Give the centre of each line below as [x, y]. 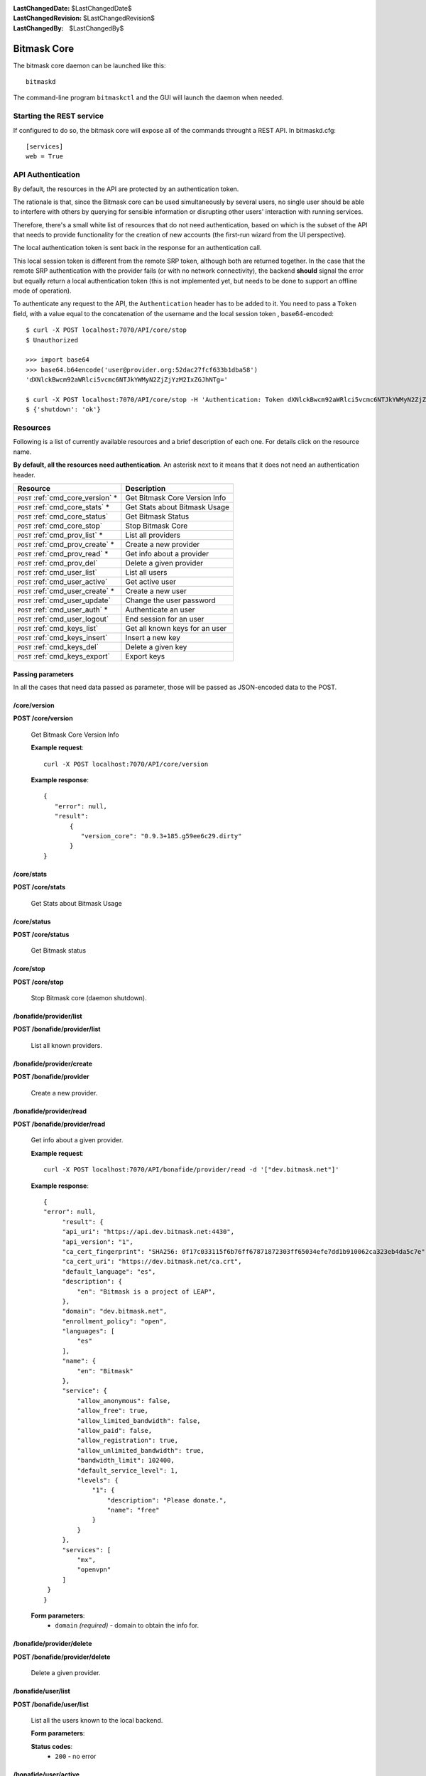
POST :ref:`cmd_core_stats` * [64, 507]
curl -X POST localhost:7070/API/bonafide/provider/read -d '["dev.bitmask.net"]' [191, 1170]
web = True [45, 157]
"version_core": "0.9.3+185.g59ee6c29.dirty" [161, 836]
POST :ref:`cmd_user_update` [64, 600]
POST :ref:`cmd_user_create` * [66, 591]
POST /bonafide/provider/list [57, 1029]
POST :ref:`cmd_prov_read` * [63, 554]
